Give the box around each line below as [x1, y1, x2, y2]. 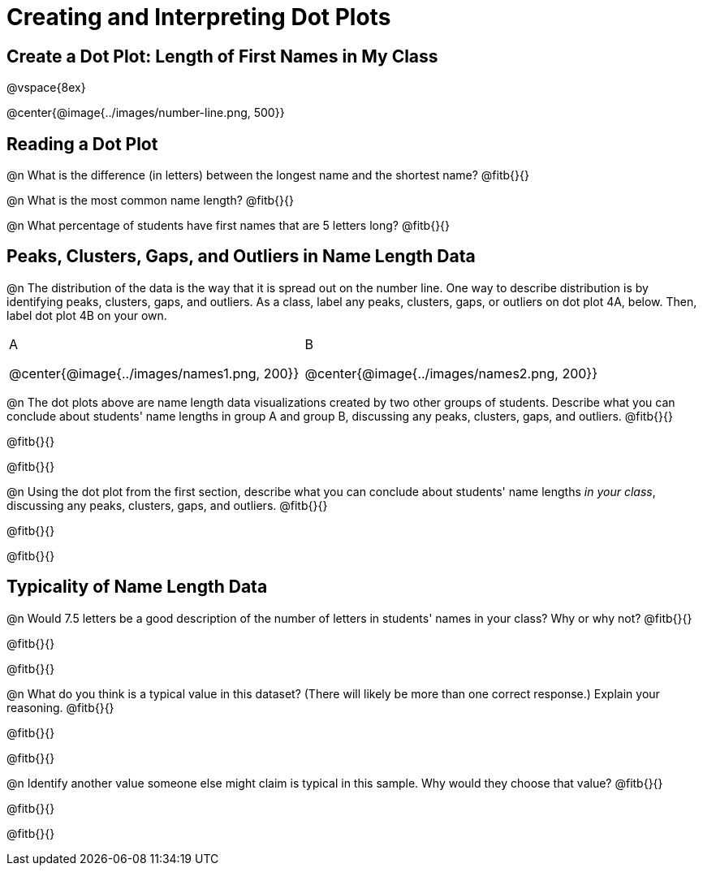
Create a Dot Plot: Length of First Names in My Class [6, 45, 438, 67]
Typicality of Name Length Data [6, 576, 268, 598]
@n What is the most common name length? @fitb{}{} [6, 193, 294, 208]
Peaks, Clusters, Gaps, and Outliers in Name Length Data [6, 246, 476, 267]
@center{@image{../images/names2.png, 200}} [304, 365, 597, 382]
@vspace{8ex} [6, 80, 86, 95]
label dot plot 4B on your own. [6, 308, 167, 322]
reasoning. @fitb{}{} [6, 700, 114, 714]
